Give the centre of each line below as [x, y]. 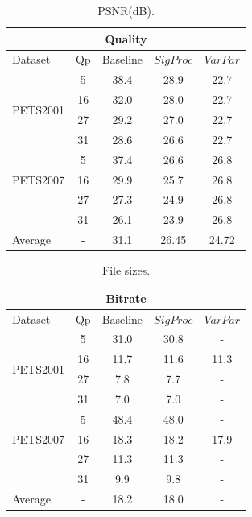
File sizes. [126, 270]
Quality [126, 38]
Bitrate [126, 298]
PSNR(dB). [126, 10]
